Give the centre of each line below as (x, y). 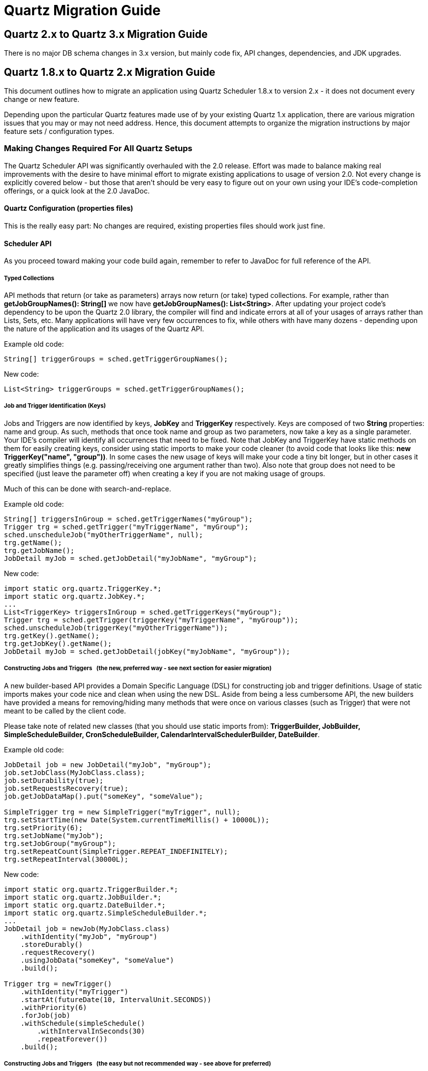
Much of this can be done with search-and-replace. (88, 488)
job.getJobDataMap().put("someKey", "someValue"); (104, 796)
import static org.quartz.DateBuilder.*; (85, 905)
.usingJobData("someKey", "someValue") (97, 960)
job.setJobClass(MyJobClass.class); (75, 772)
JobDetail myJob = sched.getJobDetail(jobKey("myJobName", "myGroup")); (147, 651)
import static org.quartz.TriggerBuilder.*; (91, 889)
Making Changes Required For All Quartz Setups (98, 148)
